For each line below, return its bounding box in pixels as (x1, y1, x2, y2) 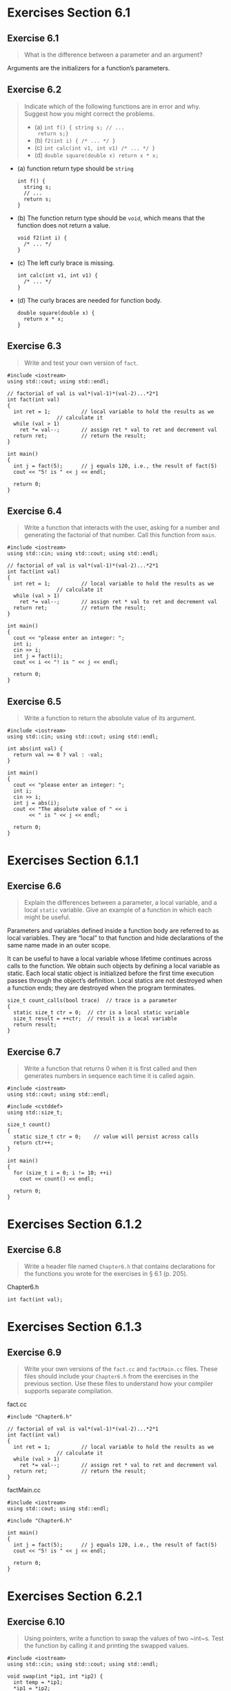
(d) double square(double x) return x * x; (34, 150, 159, 159)
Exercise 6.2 (7, 84, 62, 96)
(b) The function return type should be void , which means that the (17, 214, 205, 222)
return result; (13, 1021, 57, 1028)
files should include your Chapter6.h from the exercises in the (23, 1372, 199, 1381)
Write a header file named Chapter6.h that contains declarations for (23, 1262, 216, 1270)
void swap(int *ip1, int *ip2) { (7, 1673, 103, 1680)
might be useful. (23, 913, 71, 921)
